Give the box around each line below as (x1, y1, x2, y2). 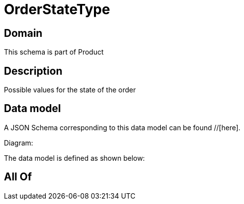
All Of (4, 171, 32, 183)
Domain (4, 27, 43, 39)
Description (4, 64, 62, 77)
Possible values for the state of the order (4, 86, 136, 94)
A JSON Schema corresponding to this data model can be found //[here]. (4, 123, 241, 132)
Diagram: (4, 138, 33, 147)
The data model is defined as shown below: (4, 153, 145, 162)
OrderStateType (4, 1, 110, 18)
